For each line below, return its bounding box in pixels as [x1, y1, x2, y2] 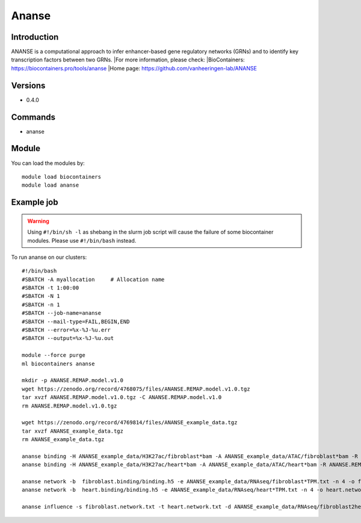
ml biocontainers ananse [22, 360, 95, 367]
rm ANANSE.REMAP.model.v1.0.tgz [22, 402, 117, 409]
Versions [11, 80, 46, 90]
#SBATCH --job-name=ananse [22, 310, 102, 317]
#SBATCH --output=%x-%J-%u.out [22, 335, 114, 342]
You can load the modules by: [11, 159, 85, 167]
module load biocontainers [22, 173, 102, 180]
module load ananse [22, 182, 79, 189]
